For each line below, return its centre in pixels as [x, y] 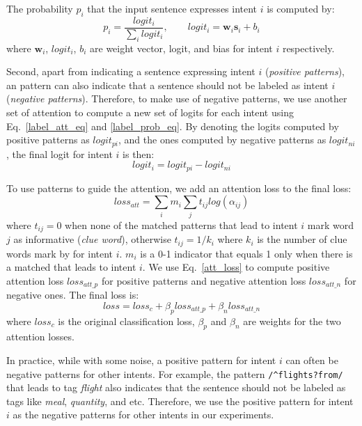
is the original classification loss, [126, 321]
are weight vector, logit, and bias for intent [181, 48]
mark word [331, 224]
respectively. [308, 48]
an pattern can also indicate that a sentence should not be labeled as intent [167, 85]
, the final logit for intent [60, 153]
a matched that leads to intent [71, 267]
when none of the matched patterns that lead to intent [181, 224]
